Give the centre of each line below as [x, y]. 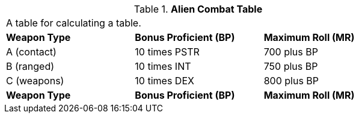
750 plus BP [291, 66]
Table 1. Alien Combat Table [198, 9]
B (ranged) [30, 66]
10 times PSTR [167, 52]
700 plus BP [291, 52]
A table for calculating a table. [74, 23]
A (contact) [31, 52]
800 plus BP [291, 81]
